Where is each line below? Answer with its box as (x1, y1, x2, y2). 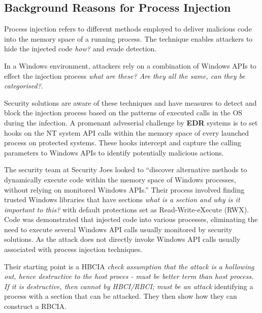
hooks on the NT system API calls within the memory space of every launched (4, 127, 249, 138)
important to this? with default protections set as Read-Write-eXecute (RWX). (4, 204, 249, 214)
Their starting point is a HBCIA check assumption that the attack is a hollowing (4, 261, 254, 271)
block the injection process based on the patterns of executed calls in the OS (4, 107, 243, 118)
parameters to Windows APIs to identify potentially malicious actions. (4, 147, 224, 158)
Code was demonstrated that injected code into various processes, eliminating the (4, 214, 258, 225)
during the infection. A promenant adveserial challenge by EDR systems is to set (4, 117, 258, 128)
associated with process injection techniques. (4, 244, 143, 255)
